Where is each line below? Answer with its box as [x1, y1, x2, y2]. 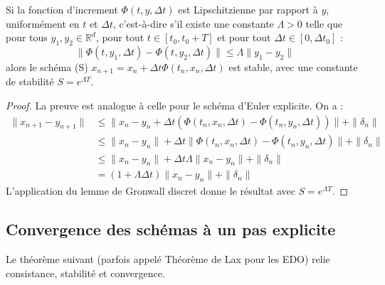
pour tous [6, 30, 48, 45]
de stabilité [6, 74, 54, 89]
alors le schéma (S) [6, 59, 88, 74]
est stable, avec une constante [228, 59, 358, 74]
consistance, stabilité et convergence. [6, 265, 165, 280]
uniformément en [6, 16, 80, 31]
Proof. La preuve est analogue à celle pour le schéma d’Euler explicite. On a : [6, 98, 344, 113]
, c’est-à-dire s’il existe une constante [112, 16, 274, 31]
